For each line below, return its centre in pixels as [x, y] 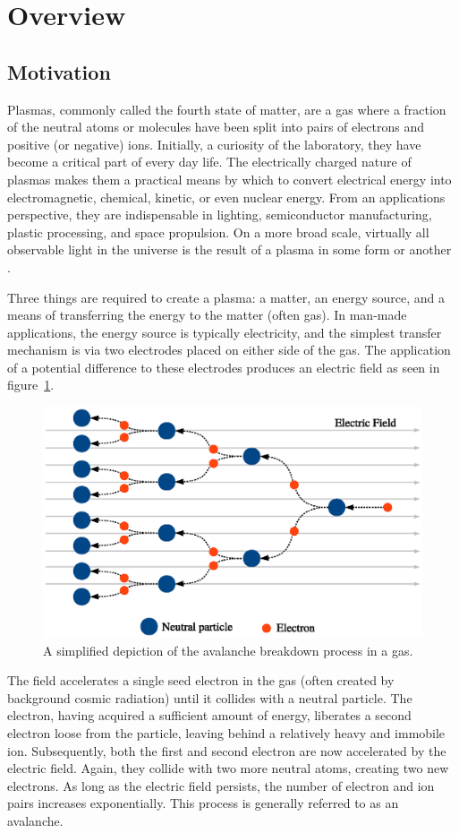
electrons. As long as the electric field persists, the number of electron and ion [221, 785]
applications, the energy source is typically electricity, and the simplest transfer [225, 332]
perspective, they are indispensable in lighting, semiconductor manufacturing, [220, 215]
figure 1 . [31, 385]
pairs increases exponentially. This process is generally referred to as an [203, 803]
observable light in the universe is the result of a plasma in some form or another [229, 249]
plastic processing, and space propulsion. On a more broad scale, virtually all [218, 232]
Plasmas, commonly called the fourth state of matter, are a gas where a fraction [227, 109]
